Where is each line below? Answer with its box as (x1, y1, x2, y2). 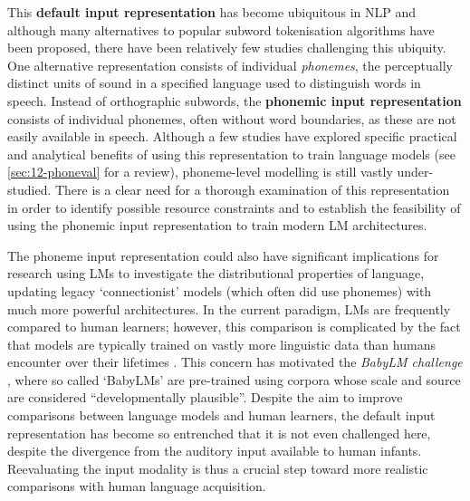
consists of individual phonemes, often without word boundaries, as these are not (7, 109, 456, 128)
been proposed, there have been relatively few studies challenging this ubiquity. (7, 38, 446, 57)
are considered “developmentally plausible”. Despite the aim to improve (7, 388, 403, 407)
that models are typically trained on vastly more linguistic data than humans (7, 334, 436, 353)
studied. (7, 179, 52, 198)
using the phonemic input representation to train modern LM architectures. (7, 216, 427, 235)
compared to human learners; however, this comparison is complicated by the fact (7, 317, 461, 336)
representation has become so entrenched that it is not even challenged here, (7, 423, 431, 442)
